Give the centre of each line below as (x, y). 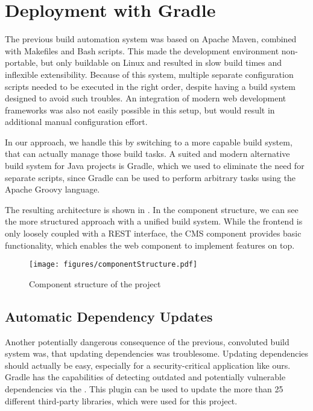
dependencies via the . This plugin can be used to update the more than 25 (144, 389)
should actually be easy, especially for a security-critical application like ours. (148, 365)
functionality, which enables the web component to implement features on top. (150, 245)
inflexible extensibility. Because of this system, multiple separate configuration (149, 74)
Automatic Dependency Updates (109, 316)
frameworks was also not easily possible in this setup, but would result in (140, 110)
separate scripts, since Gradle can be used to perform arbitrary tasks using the (150, 177)
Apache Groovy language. (52, 189)
